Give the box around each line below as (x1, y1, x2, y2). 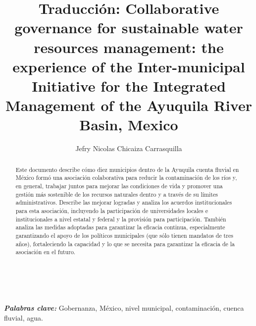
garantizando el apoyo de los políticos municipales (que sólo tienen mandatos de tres (15, 231, 233, 239)
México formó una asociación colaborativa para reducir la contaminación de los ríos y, (15, 173, 237, 182)
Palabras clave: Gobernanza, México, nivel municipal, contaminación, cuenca (4, 303, 244, 313)
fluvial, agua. (4, 312, 43, 323)
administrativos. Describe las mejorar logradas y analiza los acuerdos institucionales (15, 198, 232, 207)
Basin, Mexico (79, 114, 178, 135)
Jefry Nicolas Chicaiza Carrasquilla (75, 143, 182, 154)
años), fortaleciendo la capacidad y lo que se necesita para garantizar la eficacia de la (15, 239, 235, 248)
